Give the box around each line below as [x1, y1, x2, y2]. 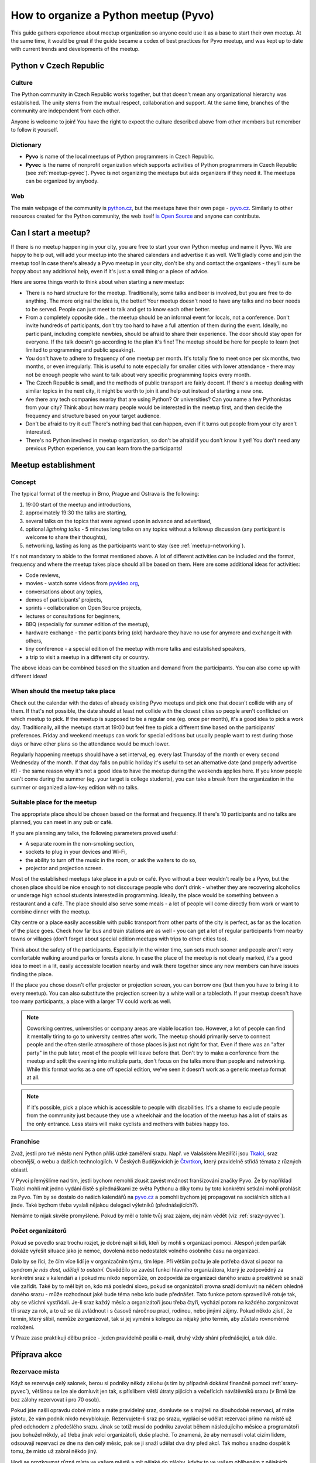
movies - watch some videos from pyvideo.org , [25, 580, 140, 587]
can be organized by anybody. [25, 177, 99, 184]
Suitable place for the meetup [11, 798, 97, 806]
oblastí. [11, 1166, 29, 1173]
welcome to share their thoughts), [25, 534, 107, 541]
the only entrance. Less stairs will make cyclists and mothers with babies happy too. [26, 1120, 229, 1127]
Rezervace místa [11, 1367, 60, 1375]
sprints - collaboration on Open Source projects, [25, 605, 142, 612]
